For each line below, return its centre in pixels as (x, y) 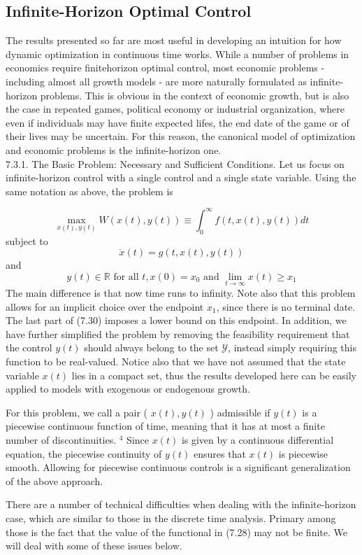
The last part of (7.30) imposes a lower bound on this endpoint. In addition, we (176, 320)
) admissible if (240, 412)
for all (126, 277)
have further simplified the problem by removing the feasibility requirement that (178, 333)
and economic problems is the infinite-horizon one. (114, 149)
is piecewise (303, 453)
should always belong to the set (151, 347)
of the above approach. (55, 480)
